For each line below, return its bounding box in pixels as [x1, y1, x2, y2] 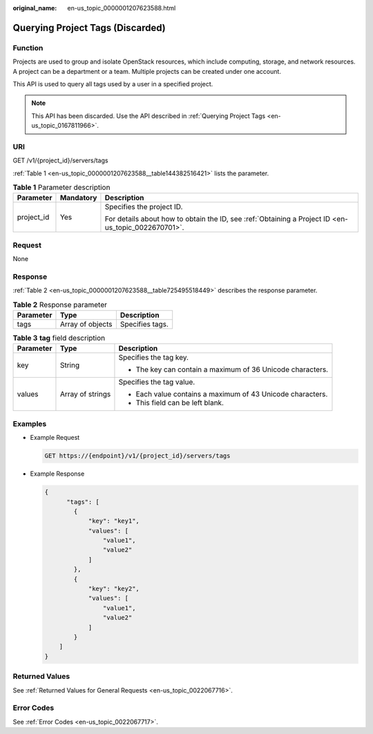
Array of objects [59, 320, 113, 329]
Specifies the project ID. [104, 202, 183, 212]
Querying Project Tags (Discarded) [12, 21, 166, 34]
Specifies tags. [119, 320, 169, 329]
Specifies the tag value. [118, 377, 195, 387]
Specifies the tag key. [118, 353, 189, 363]
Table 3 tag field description [12, 334, 106, 343]
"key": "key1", [88, 517, 140, 525]
